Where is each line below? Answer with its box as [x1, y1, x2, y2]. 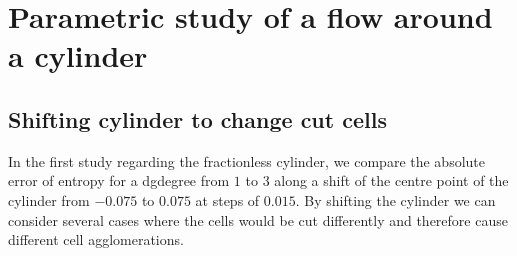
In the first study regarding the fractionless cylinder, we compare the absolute [8, 150, 486, 171]
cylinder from [8, 189, 90, 210]
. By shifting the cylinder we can [295, 189, 496, 210]
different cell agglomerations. [8, 229, 184, 250]
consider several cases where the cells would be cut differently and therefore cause [8, 209, 508, 230]
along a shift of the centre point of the [274, 170, 509, 191]
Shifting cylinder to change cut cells [8, 103, 387, 134]
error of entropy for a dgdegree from [8, 170, 230, 191]
